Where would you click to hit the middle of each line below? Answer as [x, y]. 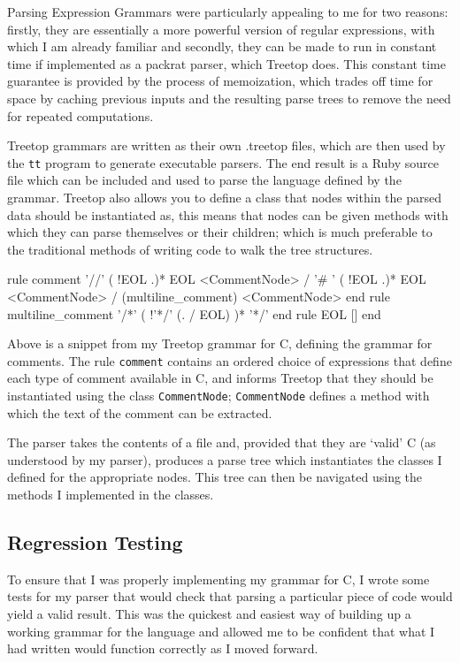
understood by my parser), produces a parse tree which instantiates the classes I [225, 459]
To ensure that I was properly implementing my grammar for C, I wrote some [218, 579]
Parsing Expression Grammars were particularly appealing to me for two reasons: [228, 11]
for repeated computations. [80, 115]
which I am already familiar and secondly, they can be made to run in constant [222, 46]
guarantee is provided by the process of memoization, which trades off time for [220, 81]
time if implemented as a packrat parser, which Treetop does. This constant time [226, 63]
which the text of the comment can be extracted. [140, 412]
